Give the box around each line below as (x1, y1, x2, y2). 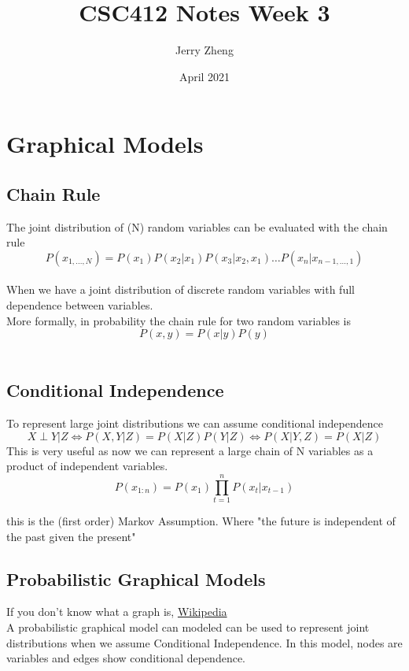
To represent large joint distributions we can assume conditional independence (6, 415, 383, 432)
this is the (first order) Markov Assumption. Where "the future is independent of (6, 512, 396, 528)
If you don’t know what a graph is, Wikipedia (6, 603, 227, 620)
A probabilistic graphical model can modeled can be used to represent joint (6, 618, 370, 635)
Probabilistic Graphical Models (6, 566, 266, 591)
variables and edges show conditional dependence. (6, 650, 245, 666)
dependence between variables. (6, 297, 153, 313)
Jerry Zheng (175, 42, 234, 58)
